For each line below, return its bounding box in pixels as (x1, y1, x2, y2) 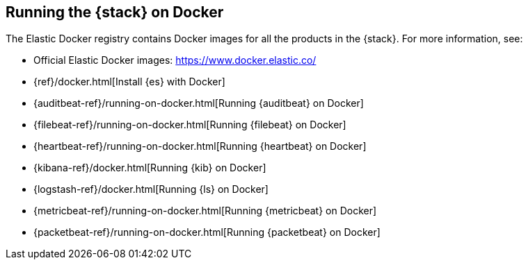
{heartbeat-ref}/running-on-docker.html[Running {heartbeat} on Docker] (33, 140, 367, 153)
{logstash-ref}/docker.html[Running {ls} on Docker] (33, 183, 269, 196)
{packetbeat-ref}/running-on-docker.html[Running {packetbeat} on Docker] (33, 226, 381, 239)
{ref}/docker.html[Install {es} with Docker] (33, 76, 225, 88)
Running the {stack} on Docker (6, 3, 224, 21)
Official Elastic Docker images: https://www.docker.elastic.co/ (33, 54, 317, 67)
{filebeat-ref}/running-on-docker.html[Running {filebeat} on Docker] (33, 119, 346, 131)
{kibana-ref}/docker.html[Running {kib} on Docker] (33, 162, 266, 174)
